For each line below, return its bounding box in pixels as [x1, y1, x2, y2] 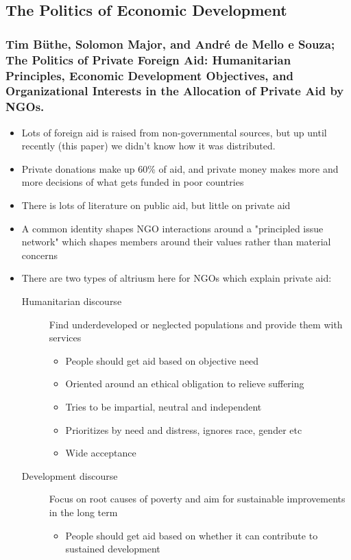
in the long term [49, 504, 118, 519]
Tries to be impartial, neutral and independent [65, 400, 262, 413]
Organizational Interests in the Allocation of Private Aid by [5, 82, 344, 99]
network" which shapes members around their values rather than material [21, 234, 331, 249]
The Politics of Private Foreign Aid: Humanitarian [5, 51, 291, 68]
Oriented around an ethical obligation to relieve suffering [65, 376, 304, 391]
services [49, 330, 82, 345]
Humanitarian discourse [21, 294, 122, 308]
